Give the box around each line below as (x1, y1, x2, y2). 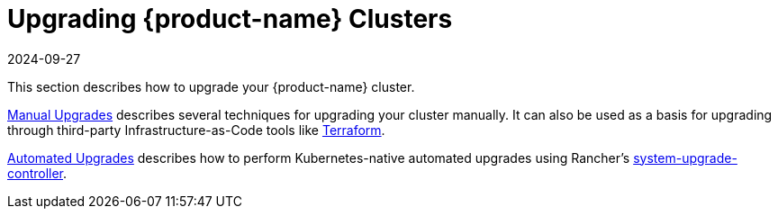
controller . (7, 165, 68, 181)
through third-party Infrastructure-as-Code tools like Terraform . (7, 121, 385, 138)
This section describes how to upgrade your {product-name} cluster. (7, 78, 415, 94)
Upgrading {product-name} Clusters (7, 4, 453, 34)
